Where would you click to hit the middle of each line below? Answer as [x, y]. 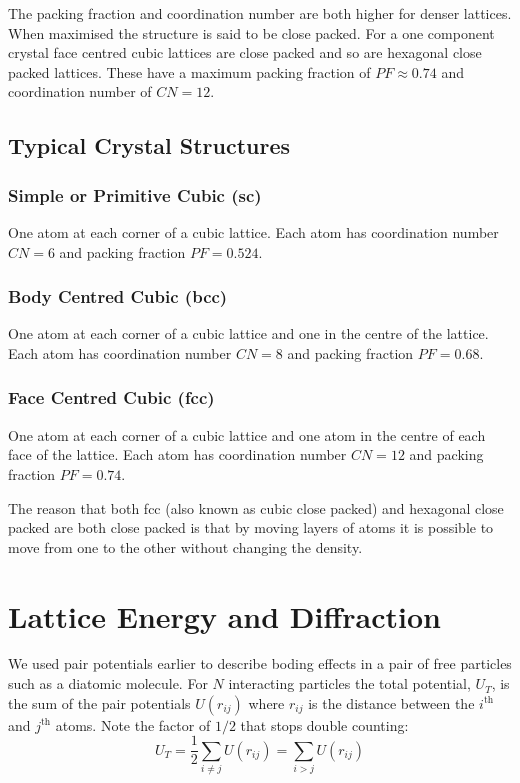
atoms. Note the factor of [133, 724]
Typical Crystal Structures [149, 145]
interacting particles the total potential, [349, 683]
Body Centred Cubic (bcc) [118, 296]
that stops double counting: [324, 724]
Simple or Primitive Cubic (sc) [135, 194]
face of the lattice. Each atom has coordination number [177, 454]
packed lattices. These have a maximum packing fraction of [189, 71]
